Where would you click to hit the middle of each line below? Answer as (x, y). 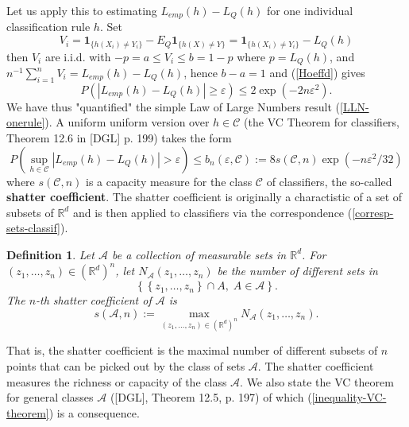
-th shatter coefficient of (94, 300)
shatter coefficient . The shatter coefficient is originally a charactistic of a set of (204, 197)
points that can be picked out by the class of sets (126, 366)
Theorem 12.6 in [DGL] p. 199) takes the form (119, 138)
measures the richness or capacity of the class (117, 381)
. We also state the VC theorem (317, 381)
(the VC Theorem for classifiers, (322, 122)
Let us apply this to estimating (82, 10)
